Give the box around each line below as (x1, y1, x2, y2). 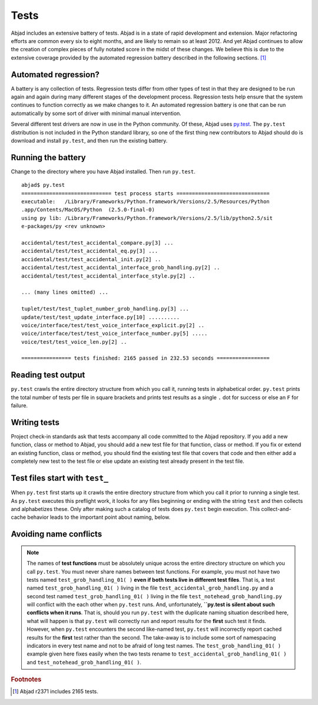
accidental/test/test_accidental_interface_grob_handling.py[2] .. (21, 264, 220, 271)
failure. (11, 402, 28, 409)
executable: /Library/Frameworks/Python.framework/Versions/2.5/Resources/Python (21, 198, 270, 205)
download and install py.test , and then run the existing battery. (11, 137, 168, 144)
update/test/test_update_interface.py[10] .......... (21, 314, 180, 321)
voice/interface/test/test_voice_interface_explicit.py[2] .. (21, 322, 205, 328)
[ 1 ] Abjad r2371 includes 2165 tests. (12, 688, 98, 695)
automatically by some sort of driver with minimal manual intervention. (11, 110, 182, 117)
